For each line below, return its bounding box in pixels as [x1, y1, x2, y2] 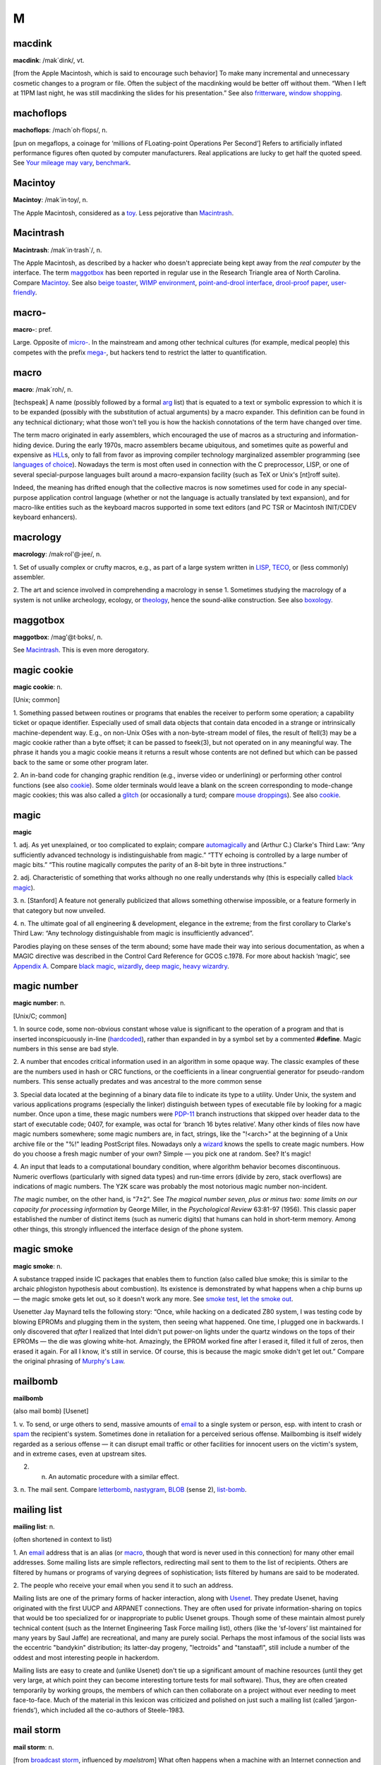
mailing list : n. [13, 1522, 55, 1531]
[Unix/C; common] [13, 1012, 67, 1020]
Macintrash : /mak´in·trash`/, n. [13, 246, 102, 254]
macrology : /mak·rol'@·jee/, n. [13, 550, 102, 558]
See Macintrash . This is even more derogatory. [13, 646, 150, 654]
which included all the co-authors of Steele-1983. [41, 1706, 185, 1714]
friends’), [13, 1706, 40, 1714]
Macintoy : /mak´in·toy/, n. [13, 196, 88, 204]
